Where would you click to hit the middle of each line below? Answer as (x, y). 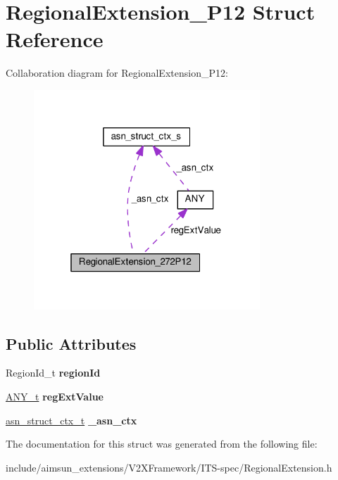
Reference (55, 39)
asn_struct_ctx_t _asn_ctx (71, 420)
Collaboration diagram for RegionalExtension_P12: (117, 73)
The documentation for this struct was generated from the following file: (162, 444)
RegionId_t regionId (53, 373)
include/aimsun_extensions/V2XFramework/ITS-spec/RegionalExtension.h (169, 467)
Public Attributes (71, 343)
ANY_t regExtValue (55, 397)
